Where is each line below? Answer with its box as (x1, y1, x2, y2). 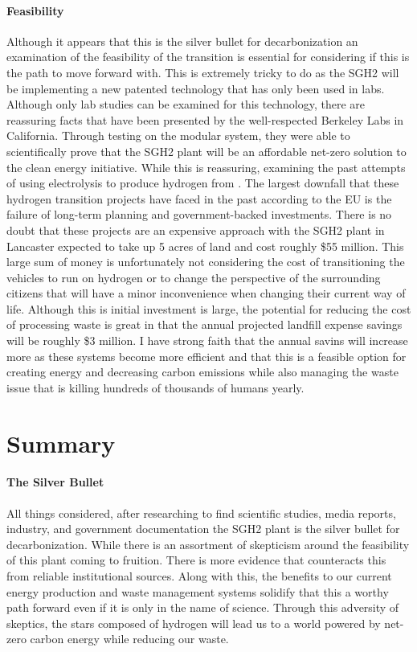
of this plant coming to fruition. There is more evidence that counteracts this (6, 552, 386, 568)
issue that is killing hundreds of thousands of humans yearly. (6, 379, 305, 396)
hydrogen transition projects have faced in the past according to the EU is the (6, 190, 392, 207)
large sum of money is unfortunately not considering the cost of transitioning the (6, 253, 405, 270)
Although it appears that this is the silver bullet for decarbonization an (6, 32, 358, 49)
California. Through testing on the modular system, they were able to (6, 127, 350, 144)
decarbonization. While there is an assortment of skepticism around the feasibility (6, 535, 410, 552)
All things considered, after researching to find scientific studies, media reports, (6, 504, 396, 521)
